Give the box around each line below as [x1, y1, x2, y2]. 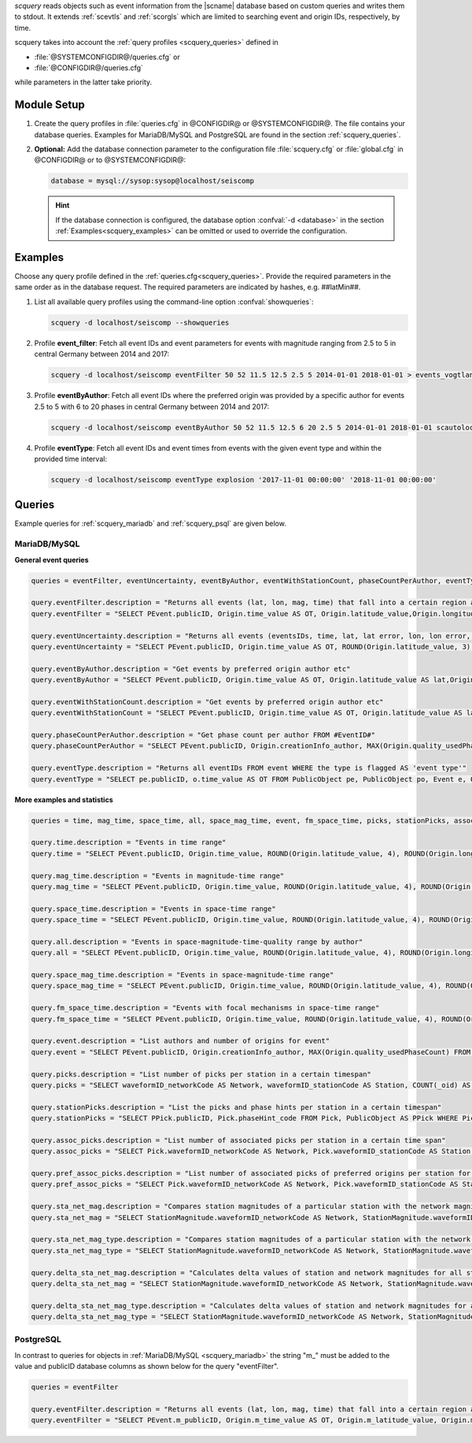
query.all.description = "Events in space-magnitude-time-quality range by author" [31, 937, 363, 946]
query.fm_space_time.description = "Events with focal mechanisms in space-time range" [31, 1003, 380, 1013]
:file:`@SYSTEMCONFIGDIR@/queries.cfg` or [34, 52, 180, 61]
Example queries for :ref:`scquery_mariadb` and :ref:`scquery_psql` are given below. [14, 519, 286, 528]
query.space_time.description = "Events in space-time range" [31, 904, 276, 913]
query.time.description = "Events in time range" [31, 838, 227, 847]
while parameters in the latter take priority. [14, 77, 153, 87]
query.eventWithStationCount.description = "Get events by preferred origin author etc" [31, 697, 385, 706]
